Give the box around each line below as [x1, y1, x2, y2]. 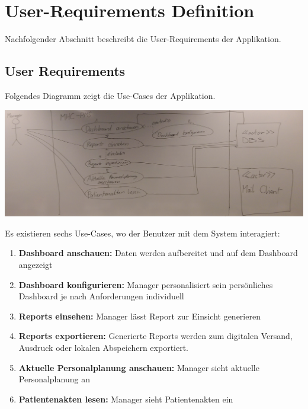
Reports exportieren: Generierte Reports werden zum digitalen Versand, [18, 330, 293, 342]
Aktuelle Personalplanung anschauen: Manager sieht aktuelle [18, 361, 259, 373]
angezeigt [18, 258, 53, 270]
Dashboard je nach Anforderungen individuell [18, 290, 184, 302]
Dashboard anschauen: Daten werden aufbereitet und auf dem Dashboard [18, 247, 298, 259]
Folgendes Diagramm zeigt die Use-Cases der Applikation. [5, 89, 216, 101]
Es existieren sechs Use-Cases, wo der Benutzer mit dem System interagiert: [5, 226, 280, 239]
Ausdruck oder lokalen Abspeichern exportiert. [18, 341, 189, 353]
